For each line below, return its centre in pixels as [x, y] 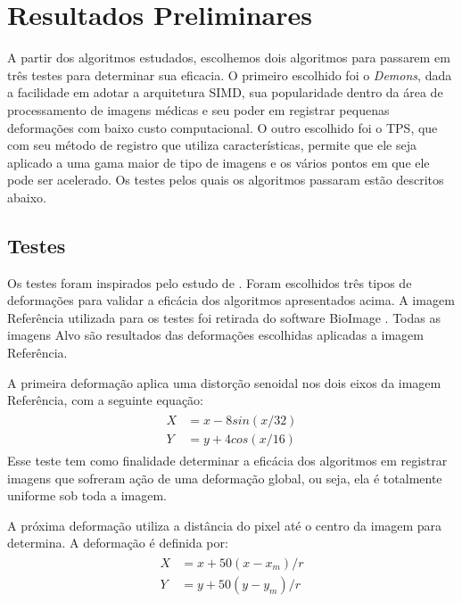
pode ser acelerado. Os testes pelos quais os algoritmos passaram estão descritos [226, 180]
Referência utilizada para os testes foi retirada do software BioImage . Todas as [224, 317]
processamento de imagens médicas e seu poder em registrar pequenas [198, 109]
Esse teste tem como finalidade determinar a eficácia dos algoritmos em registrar [227, 460]
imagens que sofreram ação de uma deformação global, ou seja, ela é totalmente [225, 478]
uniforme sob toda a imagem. [87, 495]
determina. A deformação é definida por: [118, 543]
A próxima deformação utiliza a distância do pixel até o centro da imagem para [225, 525]
